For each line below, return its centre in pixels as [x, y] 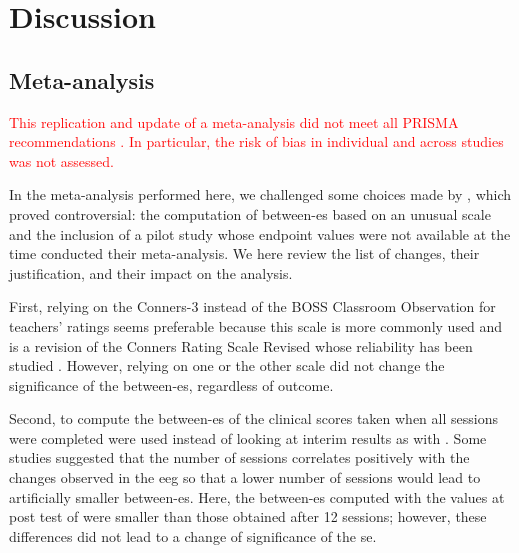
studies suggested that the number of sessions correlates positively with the [239, 457]
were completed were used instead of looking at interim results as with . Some [248, 437]
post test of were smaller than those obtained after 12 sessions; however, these [248, 516]
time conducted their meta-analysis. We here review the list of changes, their [244, 253]
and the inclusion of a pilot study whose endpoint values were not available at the [260, 233]
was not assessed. [61, 160]
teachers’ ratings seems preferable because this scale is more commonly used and [256, 325]
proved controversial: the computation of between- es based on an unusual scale [250, 213]
